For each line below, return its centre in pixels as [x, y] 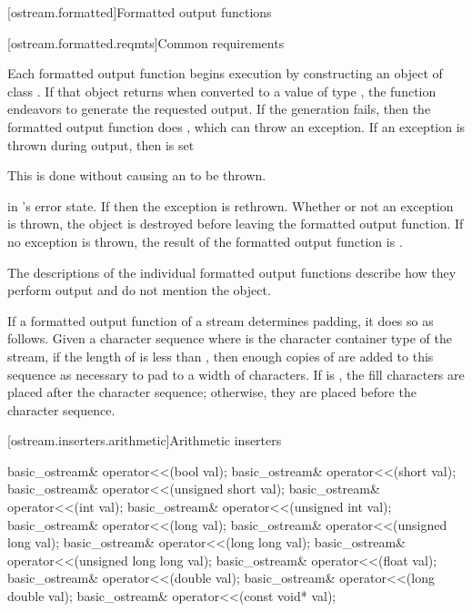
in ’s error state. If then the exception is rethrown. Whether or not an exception [231, 205]
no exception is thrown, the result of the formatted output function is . [205, 241]
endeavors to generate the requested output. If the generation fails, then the [219, 109]
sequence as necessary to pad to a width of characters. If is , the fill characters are [236, 374]
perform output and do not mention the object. [139, 290]
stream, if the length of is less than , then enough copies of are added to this [221, 356]
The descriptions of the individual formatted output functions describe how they [232, 272]
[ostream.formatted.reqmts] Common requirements [146, 42]
